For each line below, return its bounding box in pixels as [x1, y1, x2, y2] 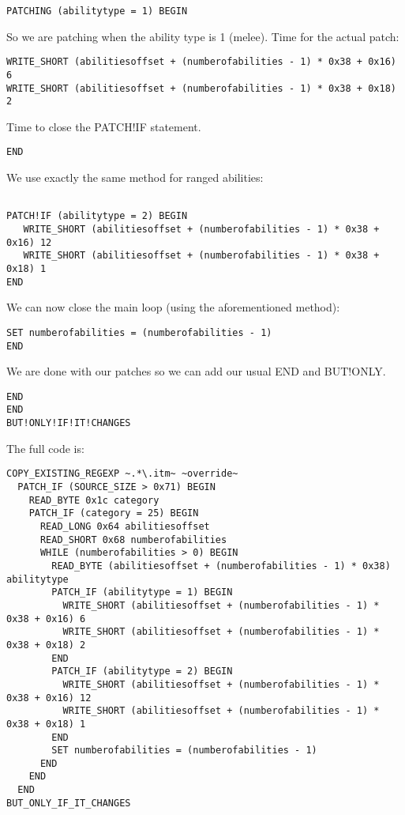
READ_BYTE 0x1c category [28, 494, 159, 506]
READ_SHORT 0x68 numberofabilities [39, 534, 227, 545]
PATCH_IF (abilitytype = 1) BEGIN [51, 587, 233, 598]
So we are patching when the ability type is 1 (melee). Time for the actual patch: [6, 28, 399, 44]
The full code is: [6, 440, 84, 456]
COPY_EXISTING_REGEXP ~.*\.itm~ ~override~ [6, 468, 238, 480]
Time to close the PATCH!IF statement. [6, 118, 201, 134]
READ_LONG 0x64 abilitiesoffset [39, 521, 210, 532]
